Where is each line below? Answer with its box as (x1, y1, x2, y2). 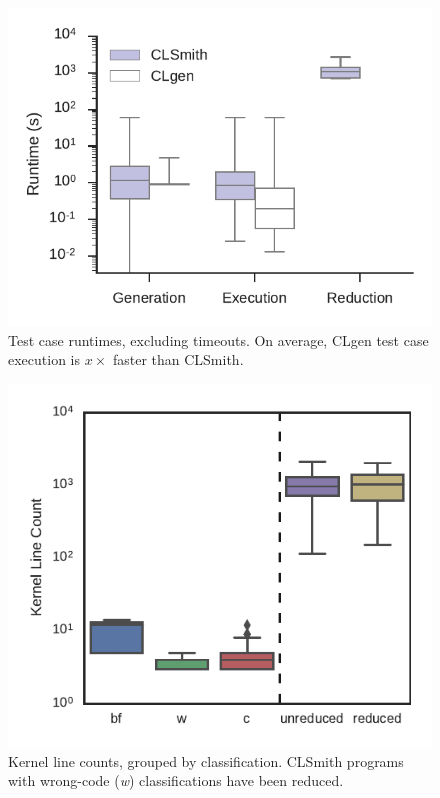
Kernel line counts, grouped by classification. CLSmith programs (8, 750, 404, 771)
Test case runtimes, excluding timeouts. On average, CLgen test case (8, 329, 429, 350)
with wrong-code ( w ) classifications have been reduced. (8, 770, 344, 791)
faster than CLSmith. (112, 349, 244, 370)
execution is (8, 349, 81, 370)
